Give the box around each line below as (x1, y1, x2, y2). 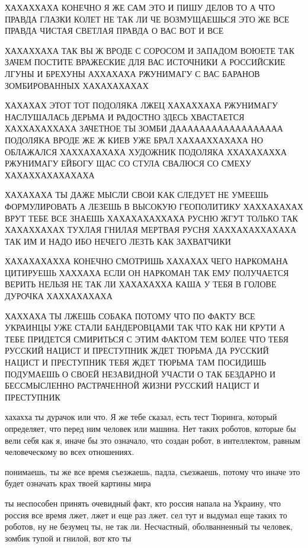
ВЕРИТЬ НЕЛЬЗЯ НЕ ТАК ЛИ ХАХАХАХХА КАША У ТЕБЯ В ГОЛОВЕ (5, 278, 277, 290)
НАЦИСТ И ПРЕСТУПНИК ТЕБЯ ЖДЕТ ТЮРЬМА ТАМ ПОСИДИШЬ (5, 356, 267, 368)
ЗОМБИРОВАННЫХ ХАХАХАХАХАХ (5, 79, 149, 91)
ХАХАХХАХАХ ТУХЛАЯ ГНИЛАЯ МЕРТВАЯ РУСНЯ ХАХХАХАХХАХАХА (5, 223, 297, 236)
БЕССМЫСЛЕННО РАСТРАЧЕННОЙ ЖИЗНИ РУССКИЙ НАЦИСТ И (5, 379, 259, 392)
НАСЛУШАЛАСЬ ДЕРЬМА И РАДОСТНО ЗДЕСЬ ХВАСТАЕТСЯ (5, 110, 245, 123)
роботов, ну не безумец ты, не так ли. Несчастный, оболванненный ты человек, (5, 520, 293, 533)
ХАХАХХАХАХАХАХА (5, 168, 95, 181)
